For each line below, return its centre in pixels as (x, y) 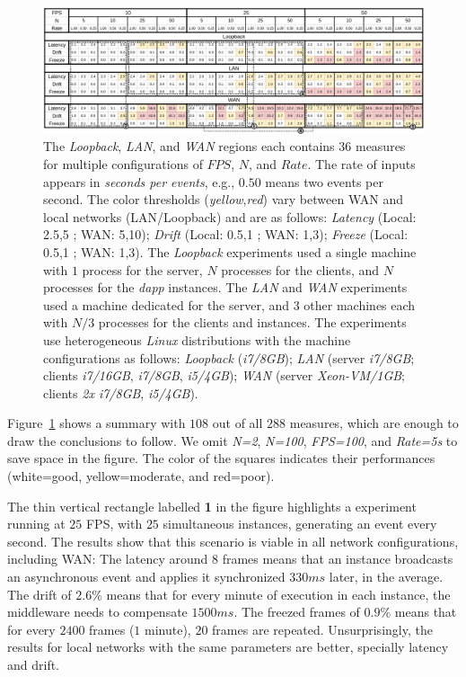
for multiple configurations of (123, 163)
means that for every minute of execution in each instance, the (278, 594)
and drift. (34, 664)
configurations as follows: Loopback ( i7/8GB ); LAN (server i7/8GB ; (229, 357)
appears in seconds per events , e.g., (139, 181)
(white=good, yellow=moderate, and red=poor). (141, 476)
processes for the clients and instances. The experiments (252, 322)
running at (36, 524)
